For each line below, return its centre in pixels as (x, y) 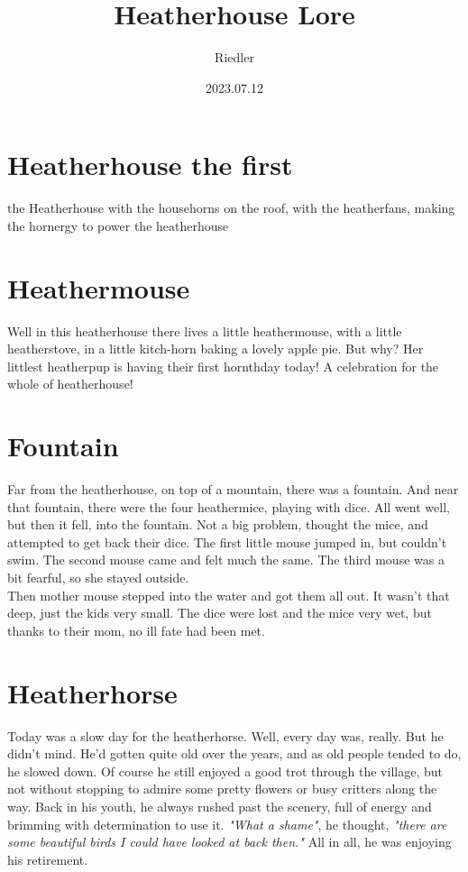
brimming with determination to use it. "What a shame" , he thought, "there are (227, 824)
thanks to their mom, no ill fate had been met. (136, 630)
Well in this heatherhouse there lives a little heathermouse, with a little (205, 330)
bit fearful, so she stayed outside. (98, 578)
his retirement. (48, 859)
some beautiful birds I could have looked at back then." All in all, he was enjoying (229, 842)
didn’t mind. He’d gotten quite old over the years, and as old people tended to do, (234, 753)
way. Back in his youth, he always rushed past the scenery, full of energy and (220, 806)
